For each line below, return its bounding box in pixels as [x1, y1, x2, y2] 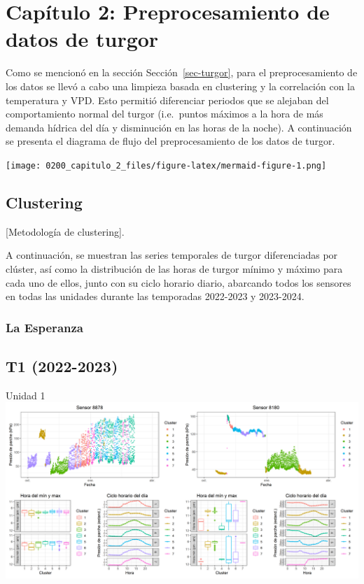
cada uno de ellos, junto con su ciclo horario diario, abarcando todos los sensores [6, 275, 351, 290]
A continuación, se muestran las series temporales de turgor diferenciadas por [6, 248, 338, 262]
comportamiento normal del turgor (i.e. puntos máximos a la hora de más [6, 106, 323, 121]
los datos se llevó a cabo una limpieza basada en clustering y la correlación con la [6, 78, 356, 93]
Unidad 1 [6, 387, 45, 402]
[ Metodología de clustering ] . [6, 224, 125, 238]
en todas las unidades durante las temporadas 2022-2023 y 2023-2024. [6, 289, 304, 304]
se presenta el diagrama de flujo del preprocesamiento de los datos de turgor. [6, 134, 335, 148]
